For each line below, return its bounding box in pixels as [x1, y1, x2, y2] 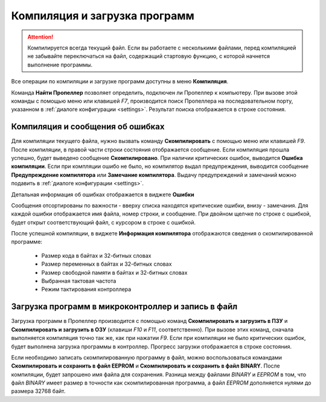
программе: [11, 238, 42, 246]
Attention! [27, 33, 54, 40]
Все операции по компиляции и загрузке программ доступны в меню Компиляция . [11, 78, 229, 85]
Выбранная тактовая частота [41, 278, 117, 285]
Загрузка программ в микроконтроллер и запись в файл [11, 302, 238, 312]
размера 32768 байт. [11, 388, 66, 395]
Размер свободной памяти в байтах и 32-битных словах [41, 269, 188, 276]
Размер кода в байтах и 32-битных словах [41, 252, 152, 259]
